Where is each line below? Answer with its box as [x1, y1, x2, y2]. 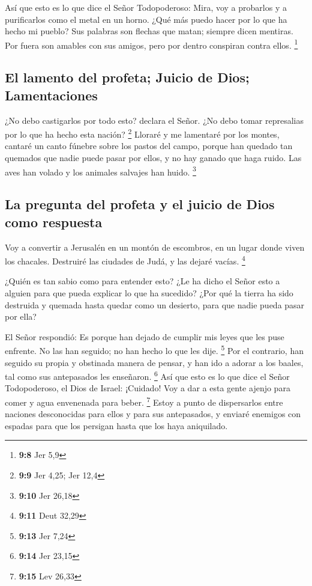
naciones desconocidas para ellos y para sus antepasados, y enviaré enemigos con [5, 407, 301, 420]
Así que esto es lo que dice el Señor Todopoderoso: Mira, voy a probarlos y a [5, 1, 287, 13]
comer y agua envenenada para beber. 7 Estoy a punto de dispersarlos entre [5, 394, 283, 408]
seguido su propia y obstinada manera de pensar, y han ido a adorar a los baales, [5, 356, 304, 368]
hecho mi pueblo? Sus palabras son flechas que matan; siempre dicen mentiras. [5, 25, 293, 37]
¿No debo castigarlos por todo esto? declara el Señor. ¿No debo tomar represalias [5, 114, 304, 126]
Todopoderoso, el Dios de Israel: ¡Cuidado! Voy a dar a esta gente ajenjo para [5, 382, 290, 394]
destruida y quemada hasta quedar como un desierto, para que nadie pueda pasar [5, 298, 305, 311]
